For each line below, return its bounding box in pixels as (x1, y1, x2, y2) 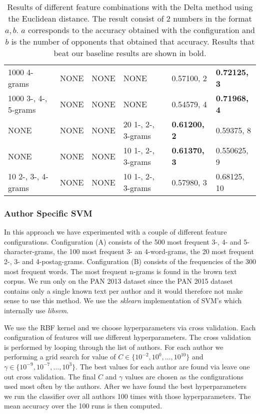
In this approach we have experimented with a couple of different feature (4, 227, 227, 237)
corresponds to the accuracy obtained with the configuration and (28, 24, 255, 36)
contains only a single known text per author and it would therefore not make (4, 285, 243, 296)
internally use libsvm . (4, 305, 69, 315)
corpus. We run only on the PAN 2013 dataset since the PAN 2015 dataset (4, 276, 233, 286)
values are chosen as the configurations (124, 371, 243, 381)
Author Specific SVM (4, 206, 92, 219)
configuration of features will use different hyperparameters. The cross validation (4, 332, 251, 342)
